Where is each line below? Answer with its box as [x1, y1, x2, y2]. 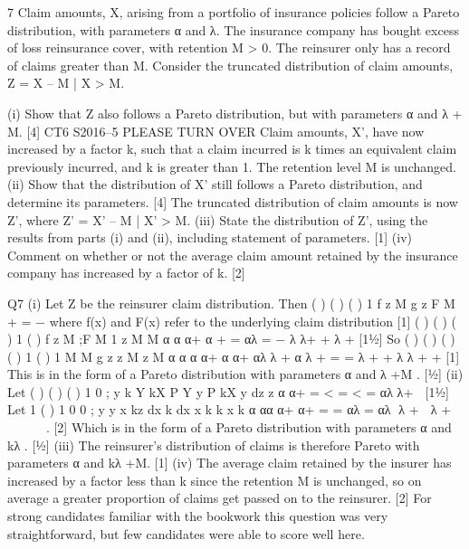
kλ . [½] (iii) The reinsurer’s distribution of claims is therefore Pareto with [7, 435, 420, 454]
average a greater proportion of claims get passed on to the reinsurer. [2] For [7, 488, 432, 507]
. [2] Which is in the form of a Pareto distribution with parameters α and [45, 418, 452, 437]
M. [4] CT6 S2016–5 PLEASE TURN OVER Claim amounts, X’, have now [7, 121, 425, 140]
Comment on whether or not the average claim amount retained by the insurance [7, 245, 458, 264]
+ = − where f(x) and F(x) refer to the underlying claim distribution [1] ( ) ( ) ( [7, 311, 456, 330]
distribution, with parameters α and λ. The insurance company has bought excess [7, 20, 459, 39]
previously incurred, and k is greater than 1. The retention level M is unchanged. [7, 156, 456, 175]
